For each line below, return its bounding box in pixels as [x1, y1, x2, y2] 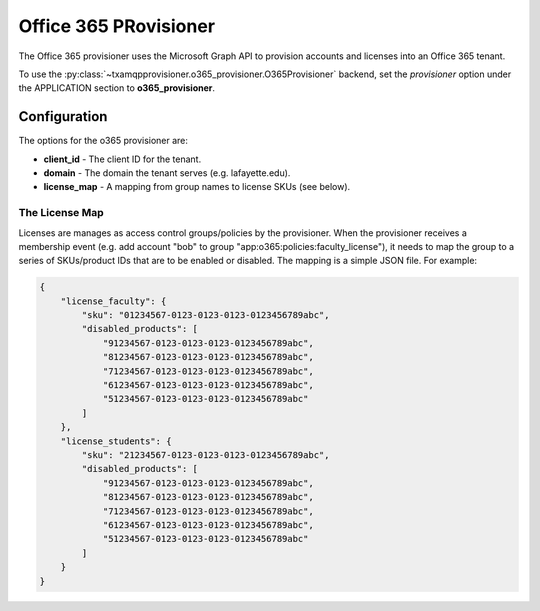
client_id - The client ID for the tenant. [43, 153, 202, 165]
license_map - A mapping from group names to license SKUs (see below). [43, 181, 351, 193]
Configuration [18, 108, 108, 125]
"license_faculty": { [60, 295, 167, 307]
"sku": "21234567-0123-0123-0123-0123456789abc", [81, 450, 330, 460]
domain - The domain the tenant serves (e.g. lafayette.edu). [43, 167, 291, 179]
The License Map [18, 206, 104, 220]
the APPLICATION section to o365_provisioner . [18, 82, 215, 94]
